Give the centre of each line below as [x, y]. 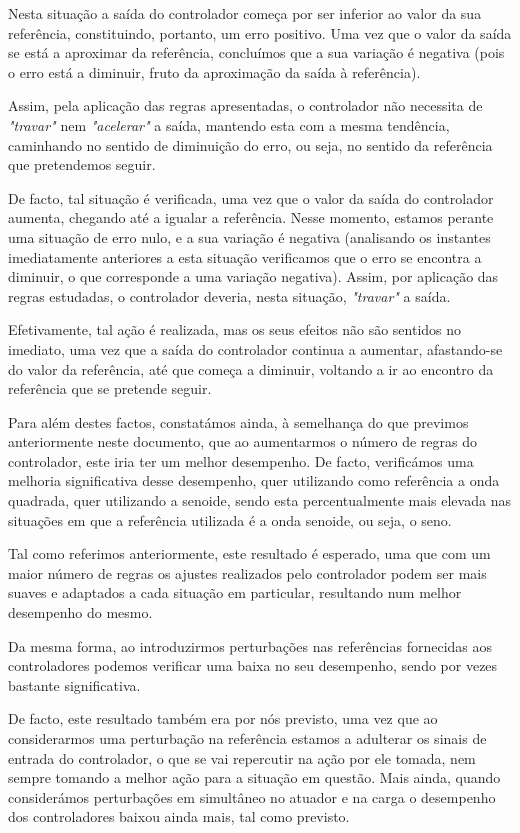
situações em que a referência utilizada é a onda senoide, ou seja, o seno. [230, 519]
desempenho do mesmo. [80, 612]
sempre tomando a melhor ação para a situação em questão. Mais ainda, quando [254, 777]
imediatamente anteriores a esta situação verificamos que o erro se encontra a [245, 256]
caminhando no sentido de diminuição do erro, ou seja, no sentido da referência [250, 144]
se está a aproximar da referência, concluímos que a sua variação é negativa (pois [256, 52]
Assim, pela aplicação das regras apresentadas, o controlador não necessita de [245, 105]
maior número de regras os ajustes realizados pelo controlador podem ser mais [247, 572]
